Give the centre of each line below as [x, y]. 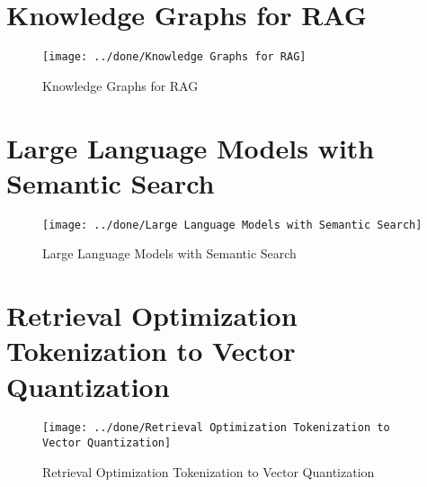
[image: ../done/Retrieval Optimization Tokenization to [216, 428]
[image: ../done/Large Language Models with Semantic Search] [232, 225]
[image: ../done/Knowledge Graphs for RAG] [174, 57]
